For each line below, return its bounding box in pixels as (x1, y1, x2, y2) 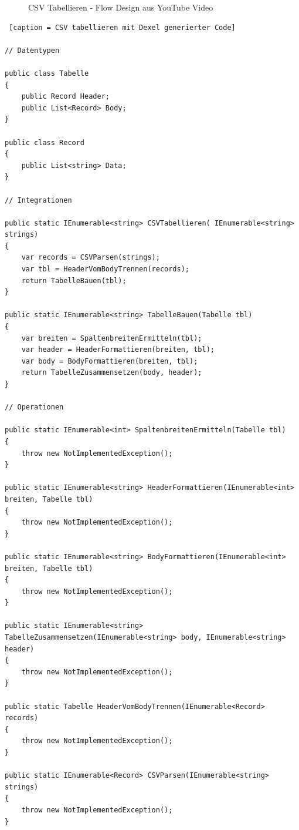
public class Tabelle (5, 69, 89, 78)
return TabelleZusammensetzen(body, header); (21, 368, 202, 377)
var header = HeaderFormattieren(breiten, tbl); (21, 345, 215, 354)
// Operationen (5, 403, 64, 412)
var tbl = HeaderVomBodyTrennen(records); (21, 265, 189, 274)
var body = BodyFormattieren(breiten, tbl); (21, 357, 198, 365)
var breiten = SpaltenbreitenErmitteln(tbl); (21, 334, 202, 342)
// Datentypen (5, 46, 60, 55)
